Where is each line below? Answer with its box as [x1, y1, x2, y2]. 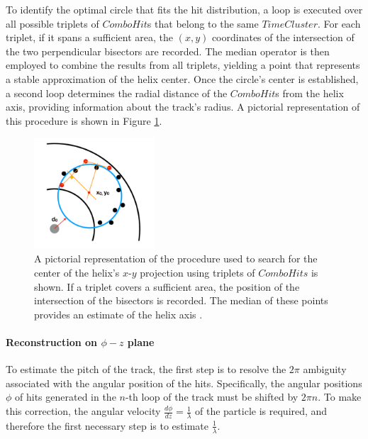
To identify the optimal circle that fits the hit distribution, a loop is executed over [6, 2, 363, 16]
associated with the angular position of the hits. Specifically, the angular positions [6, 375, 362, 390]
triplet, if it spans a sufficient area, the [6, 30, 173, 45]
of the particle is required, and [195, 404, 328, 418]
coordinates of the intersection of [211, 30, 355, 45]
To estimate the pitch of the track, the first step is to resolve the [6, 362, 286, 377]
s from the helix [275, 85, 344, 100]
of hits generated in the [15, 389, 116, 404]
